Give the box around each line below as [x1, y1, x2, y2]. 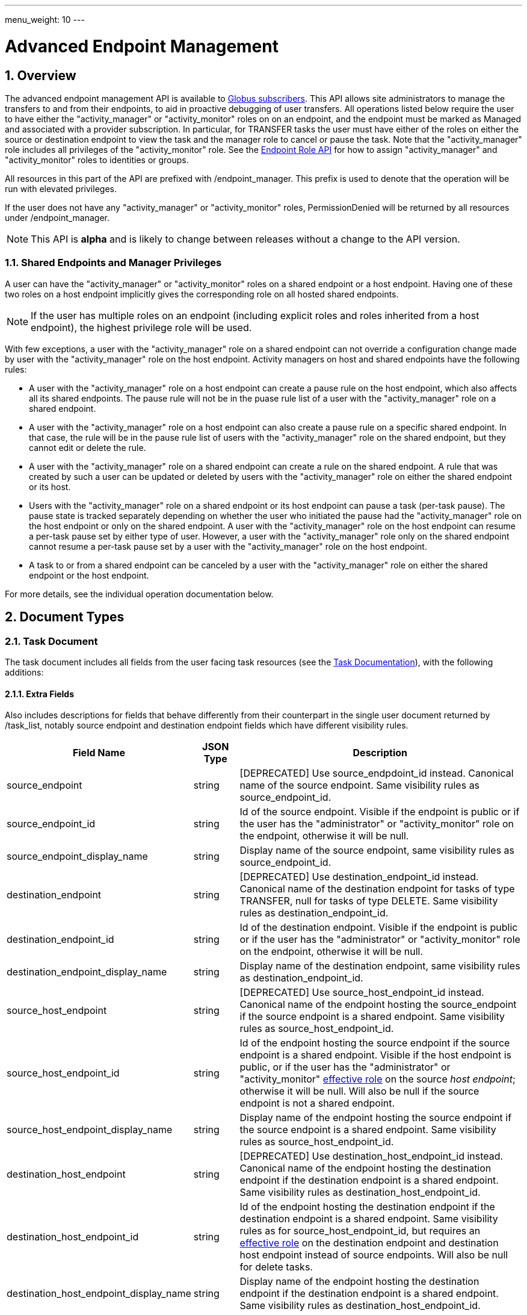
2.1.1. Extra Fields [5, 688, 74, 699]
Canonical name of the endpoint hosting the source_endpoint [239, 998, 517, 1011]
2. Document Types [5, 609, 125, 625]
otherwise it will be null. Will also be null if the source [239, 1085, 479, 1098]
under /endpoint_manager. [5, 212, 110, 223]
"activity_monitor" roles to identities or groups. [5, 154, 189, 165]
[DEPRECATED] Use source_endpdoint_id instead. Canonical [239, 767, 514, 780]
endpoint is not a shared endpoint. [239, 1097, 395, 1110]
